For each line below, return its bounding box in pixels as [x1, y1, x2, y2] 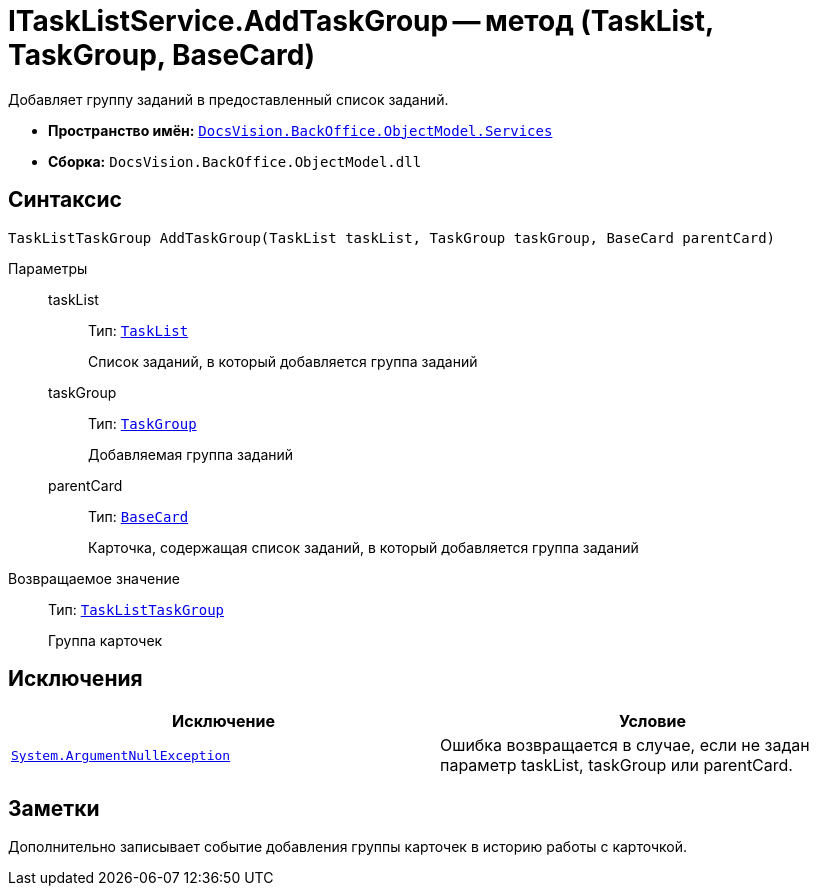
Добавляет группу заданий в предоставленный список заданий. [8, 90, 449, 108]
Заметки [8, 795, 100, 821]
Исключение [172, 711, 275, 732]
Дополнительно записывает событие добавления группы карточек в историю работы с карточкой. [8, 838, 688, 856]
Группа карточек [48, 631, 163, 649]
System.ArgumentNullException [11, 747, 231, 763]
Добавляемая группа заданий [88, 445, 294, 463]
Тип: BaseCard [88, 507, 189, 525]
